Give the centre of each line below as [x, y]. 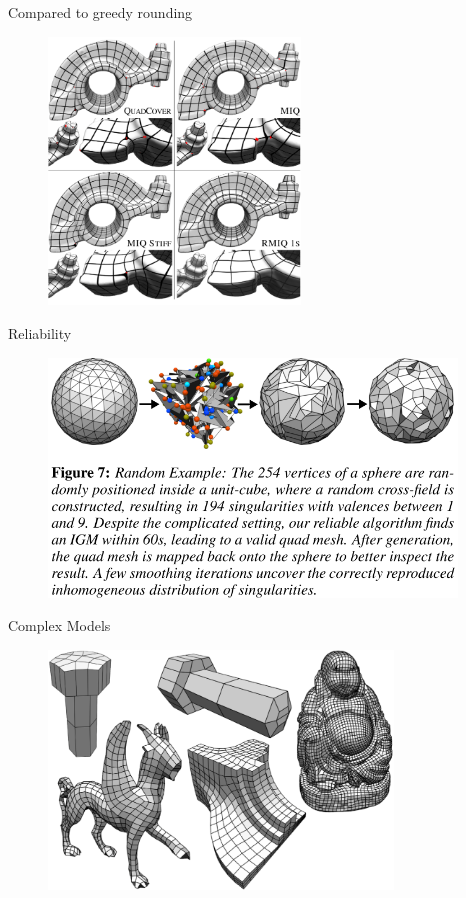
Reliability [40, 332]
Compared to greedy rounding [100, 12]
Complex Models [59, 625]
